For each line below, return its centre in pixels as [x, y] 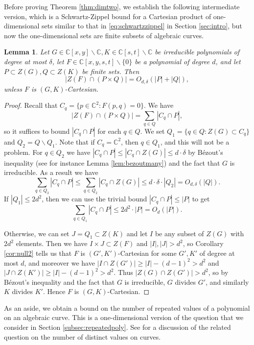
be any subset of [179, 233]
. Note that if [75, 141]
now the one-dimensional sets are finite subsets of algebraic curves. [104, 35]
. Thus [123, 272]
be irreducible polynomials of [197, 52]
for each [109, 131]
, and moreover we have [59, 262]
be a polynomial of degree [172, 61]
